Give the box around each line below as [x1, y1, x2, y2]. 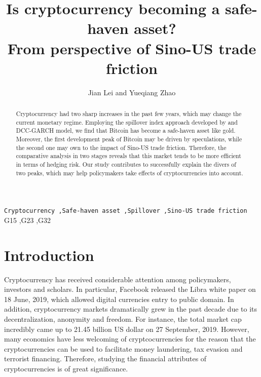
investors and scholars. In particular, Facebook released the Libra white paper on [4, 284, 256, 294]
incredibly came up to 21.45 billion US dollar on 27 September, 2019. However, [4, 323, 249, 334]
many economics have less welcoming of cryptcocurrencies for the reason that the [4, 333, 256, 344]
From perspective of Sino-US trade [7, 37, 256, 58]
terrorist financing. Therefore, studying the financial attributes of [4, 353, 207, 364]
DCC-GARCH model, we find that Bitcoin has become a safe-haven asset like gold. [16, 126, 236, 135]
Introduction [4, 244, 94, 265]
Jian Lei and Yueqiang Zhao [88, 87, 176, 97]
